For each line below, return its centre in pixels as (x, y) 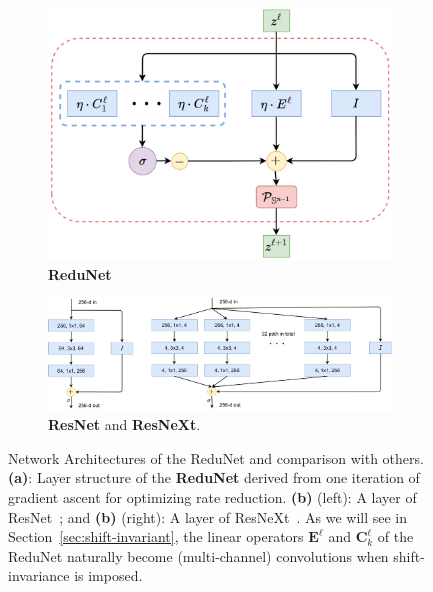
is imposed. (108, 575)
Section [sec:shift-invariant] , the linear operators (156, 536)
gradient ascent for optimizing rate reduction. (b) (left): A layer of (212, 497)
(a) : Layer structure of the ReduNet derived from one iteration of (214, 477)
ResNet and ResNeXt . (124, 424)
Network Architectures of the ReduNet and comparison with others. (216, 457)
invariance (39, 575)
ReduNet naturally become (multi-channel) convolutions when (198, 555)
